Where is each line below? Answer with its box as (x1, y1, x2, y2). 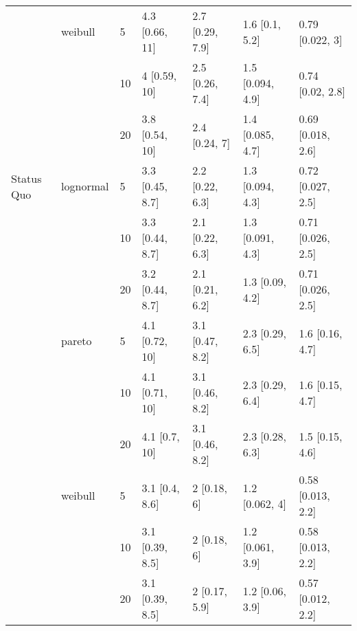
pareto (61, 333, 92, 348)
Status (11, 170, 42, 186)
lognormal (61, 178, 109, 194)
